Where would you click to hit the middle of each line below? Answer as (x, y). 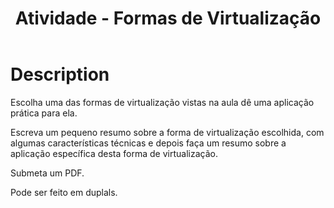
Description (60, 74)
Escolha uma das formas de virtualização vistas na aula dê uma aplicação (162, 102)
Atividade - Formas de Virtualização (168, 18)
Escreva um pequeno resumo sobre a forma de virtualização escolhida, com (167, 132)
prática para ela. (44, 113)
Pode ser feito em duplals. (64, 192)
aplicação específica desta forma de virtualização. (114, 153)
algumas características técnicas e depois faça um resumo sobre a (148, 143)
